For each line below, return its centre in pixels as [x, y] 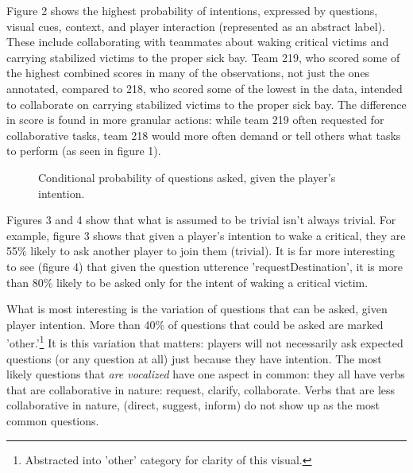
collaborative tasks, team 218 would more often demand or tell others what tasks [204, 135]
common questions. [53, 420]
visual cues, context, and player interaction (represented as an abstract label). [196, 26]
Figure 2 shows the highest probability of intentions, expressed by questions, [192, 10]
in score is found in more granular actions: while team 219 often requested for [195, 120]
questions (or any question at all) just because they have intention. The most [194, 358]
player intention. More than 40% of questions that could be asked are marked [195, 324]
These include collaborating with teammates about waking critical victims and [198, 42]
